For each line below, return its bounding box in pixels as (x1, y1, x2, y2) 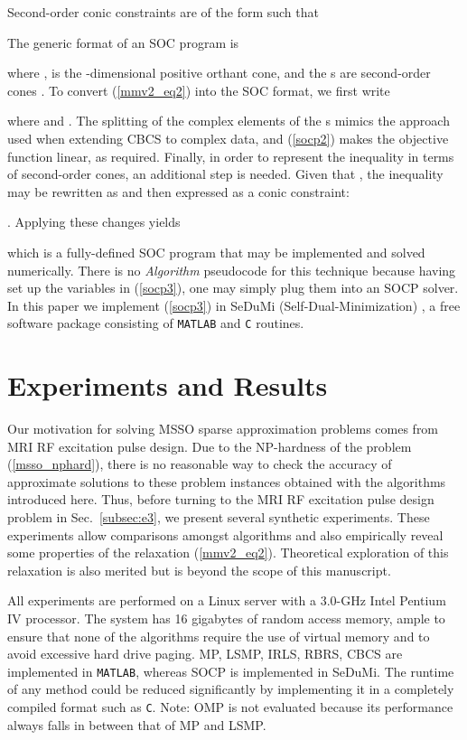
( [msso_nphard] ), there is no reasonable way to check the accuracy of (7, 454, 392, 473)
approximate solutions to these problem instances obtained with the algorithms (7, 472, 446, 491)
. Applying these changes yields (7, 212, 181, 231)
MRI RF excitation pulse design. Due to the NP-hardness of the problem (7, 436, 412, 455)
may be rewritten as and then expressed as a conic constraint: (7, 182, 350, 201)
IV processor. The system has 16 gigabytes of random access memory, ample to (7, 609, 445, 628)
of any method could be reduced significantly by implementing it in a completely (7, 679, 454, 698)
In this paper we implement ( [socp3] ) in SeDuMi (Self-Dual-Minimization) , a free (7, 295, 461, 314)
